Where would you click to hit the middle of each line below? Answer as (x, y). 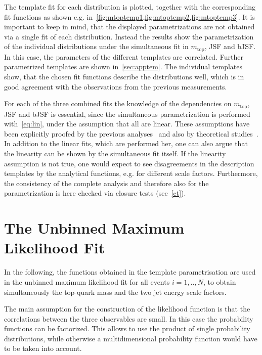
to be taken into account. (43, 348)
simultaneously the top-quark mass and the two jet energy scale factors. (115, 292)
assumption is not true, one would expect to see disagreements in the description (129, 163)
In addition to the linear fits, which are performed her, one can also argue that (126, 143)
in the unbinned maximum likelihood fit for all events (87, 281)
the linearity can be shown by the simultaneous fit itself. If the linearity (115, 153)
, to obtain (220, 281)
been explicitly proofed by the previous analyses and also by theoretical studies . (131, 133)
